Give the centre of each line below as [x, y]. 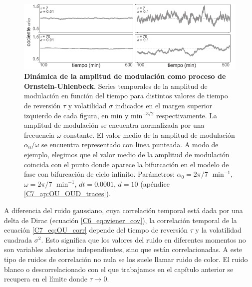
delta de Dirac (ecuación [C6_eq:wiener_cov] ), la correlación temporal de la [121, 220]
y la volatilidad [218, 230]
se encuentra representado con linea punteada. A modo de [130, 144]
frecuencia [39, 135]
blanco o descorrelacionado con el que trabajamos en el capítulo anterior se [119, 269]
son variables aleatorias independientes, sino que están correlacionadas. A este [123, 249]
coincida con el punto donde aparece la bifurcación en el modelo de [126, 164]
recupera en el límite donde [46, 279]
